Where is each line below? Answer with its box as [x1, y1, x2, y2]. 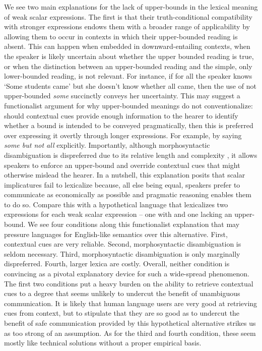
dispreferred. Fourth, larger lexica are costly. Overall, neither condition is [4, 258, 230, 269]
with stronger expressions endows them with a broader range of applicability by [4, 21, 250, 32]
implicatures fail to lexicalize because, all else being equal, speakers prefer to [4, 179, 240, 190]
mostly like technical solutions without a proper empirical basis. [4, 337, 202, 348]
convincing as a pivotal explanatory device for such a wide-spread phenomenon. [4, 268, 249, 279]
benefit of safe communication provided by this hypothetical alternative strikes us [4, 318, 256, 328]
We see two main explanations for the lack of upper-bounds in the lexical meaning [4, 2, 258, 12]
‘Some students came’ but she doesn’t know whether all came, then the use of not [4, 80, 256, 91]
